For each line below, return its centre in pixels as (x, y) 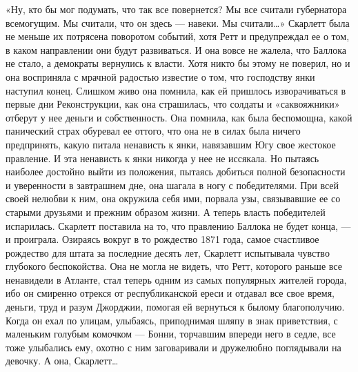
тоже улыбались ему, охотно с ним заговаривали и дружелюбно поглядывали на (173, 347)
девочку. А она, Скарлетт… (62, 361)
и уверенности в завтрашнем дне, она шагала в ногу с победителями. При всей (172, 185)
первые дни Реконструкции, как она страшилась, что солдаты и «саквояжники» (173, 104)
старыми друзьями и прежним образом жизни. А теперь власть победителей (166, 212)
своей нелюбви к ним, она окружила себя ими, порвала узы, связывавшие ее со (173, 198)
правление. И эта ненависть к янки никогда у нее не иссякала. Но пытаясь (162, 158)
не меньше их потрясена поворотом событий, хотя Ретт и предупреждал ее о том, (178, 36)
